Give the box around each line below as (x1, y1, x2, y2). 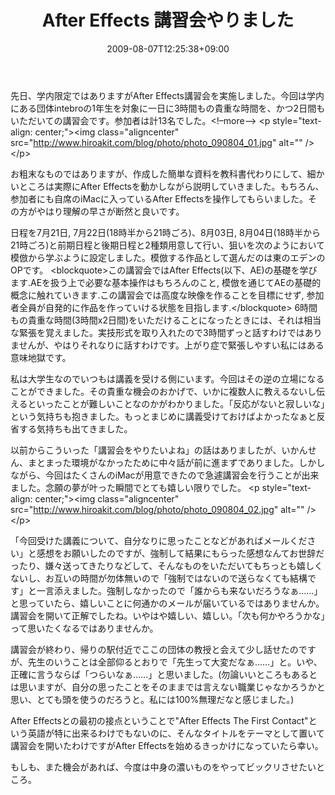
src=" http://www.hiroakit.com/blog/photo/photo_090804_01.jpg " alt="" (10, 136, 303, 148)
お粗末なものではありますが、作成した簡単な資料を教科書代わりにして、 (10, 167, 308, 180)
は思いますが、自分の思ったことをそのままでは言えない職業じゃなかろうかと (10, 681, 326, 693)
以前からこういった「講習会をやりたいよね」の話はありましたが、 (10, 444, 282, 456)
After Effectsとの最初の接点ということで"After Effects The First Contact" (10, 714, 309, 726)
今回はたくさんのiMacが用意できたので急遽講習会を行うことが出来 (44, 469, 320, 481)
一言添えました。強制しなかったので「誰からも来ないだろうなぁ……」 (36, 584, 323, 596)
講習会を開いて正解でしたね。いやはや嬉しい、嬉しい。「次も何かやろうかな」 (10, 609, 326, 621)
